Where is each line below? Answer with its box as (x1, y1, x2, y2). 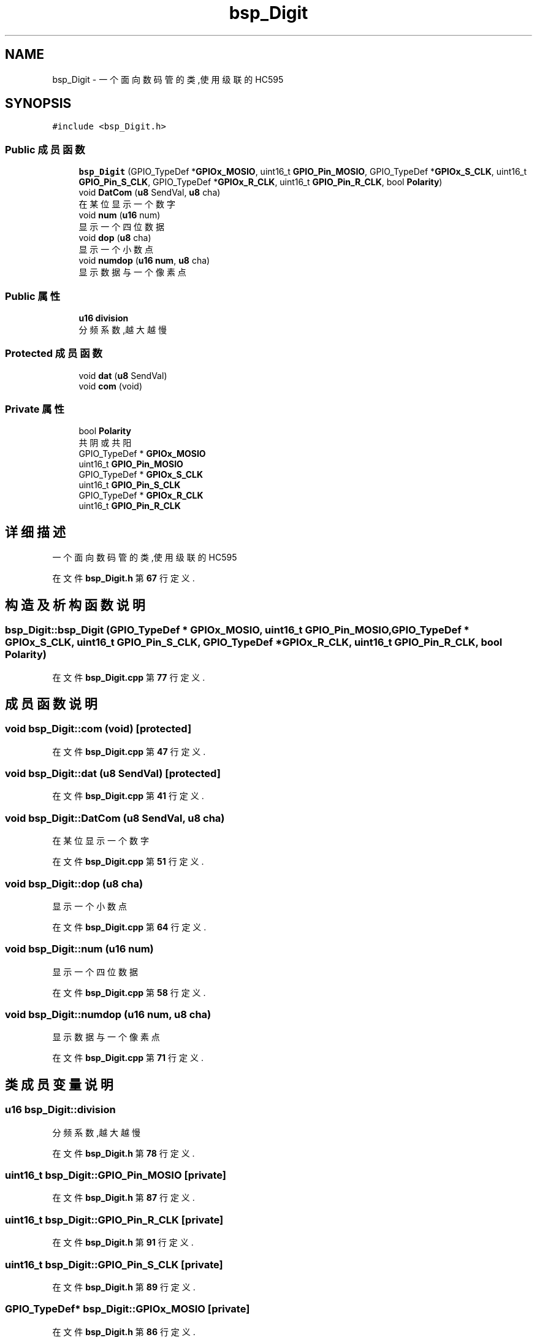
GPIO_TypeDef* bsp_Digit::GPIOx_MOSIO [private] (5, 1303, 250, 1316)
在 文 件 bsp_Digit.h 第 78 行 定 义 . (52, 1147, 195, 1159)
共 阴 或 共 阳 (78, 437, 132, 448)
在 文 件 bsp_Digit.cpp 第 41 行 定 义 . (52, 791, 204, 802)
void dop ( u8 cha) (78, 232, 151, 243)
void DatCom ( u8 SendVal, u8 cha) (78, 187, 221, 198)
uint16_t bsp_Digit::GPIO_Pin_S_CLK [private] (5, 1258, 223, 1271)
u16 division (78, 312, 129, 323)
